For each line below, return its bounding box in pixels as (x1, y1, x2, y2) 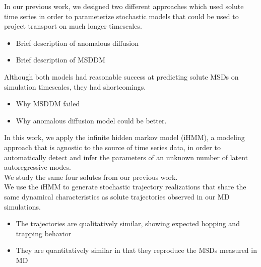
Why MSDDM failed (16, 98, 80, 109)
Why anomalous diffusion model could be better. (16, 115, 167, 125)
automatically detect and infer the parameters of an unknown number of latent (4, 152, 248, 162)
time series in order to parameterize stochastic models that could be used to (4, 11, 239, 21)
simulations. (4, 201, 41, 212)
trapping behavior (16, 228, 72, 238)
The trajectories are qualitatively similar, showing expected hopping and (16, 218, 240, 229)
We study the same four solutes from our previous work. (4, 171, 178, 182)
